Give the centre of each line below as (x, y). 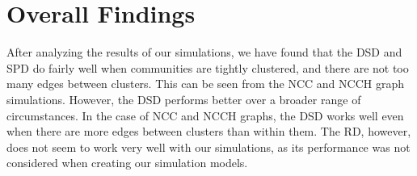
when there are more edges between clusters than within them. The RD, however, (209, 131)
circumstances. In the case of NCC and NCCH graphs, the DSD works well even (205, 115)
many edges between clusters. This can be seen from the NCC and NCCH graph (205, 84)
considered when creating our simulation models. (127, 163)
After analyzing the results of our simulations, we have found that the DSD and (204, 52)
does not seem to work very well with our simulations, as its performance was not (208, 147)
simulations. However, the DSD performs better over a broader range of (184, 99)
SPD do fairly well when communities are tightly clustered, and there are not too (208, 67)
